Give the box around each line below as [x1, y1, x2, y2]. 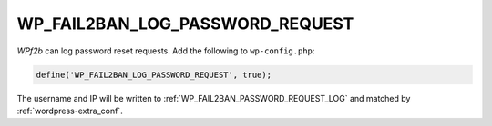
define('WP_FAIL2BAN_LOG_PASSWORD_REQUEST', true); [36, 69, 272, 80]
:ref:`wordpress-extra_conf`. [16, 105, 123, 116]
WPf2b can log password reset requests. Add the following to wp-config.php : [16, 45, 315, 56]
